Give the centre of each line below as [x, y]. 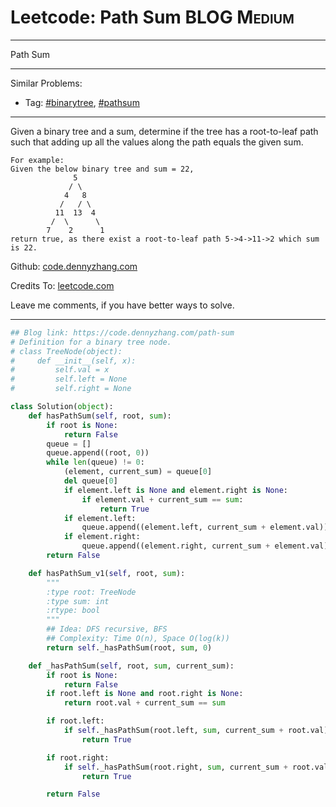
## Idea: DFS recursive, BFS [107, 629]
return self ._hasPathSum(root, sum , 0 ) [129, 647]
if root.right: [78, 757]
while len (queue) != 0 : [95, 462]
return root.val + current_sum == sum [144, 703]
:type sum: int [78, 601]
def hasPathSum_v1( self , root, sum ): [107, 573]
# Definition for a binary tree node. [91, 342]
